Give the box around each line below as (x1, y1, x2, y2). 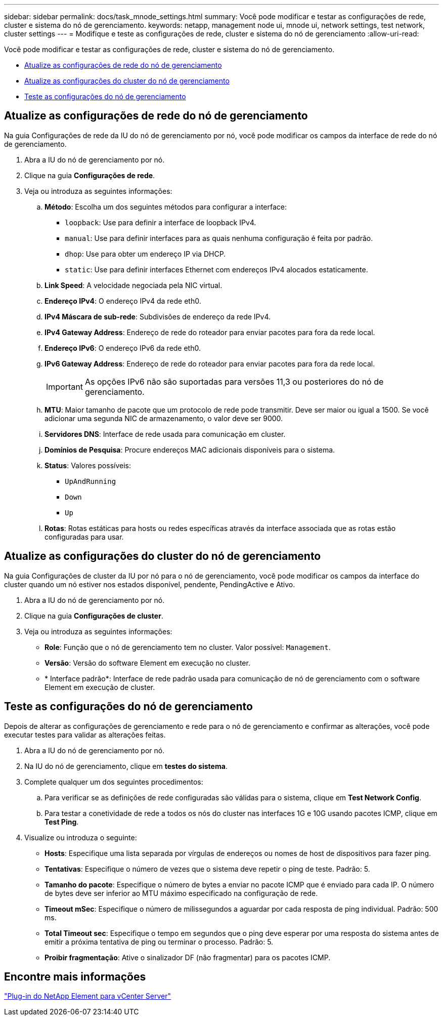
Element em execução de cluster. (45, 682, 155, 691)
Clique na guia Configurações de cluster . (24, 611, 163, 620)
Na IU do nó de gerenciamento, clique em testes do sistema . (24, 761, 228, 770)
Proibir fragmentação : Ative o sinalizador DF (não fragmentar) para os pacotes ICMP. (45, 953, 331, 962)
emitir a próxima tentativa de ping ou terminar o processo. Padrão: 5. (45, 937, 274, 946)
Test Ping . (45, 817, 79, 826)
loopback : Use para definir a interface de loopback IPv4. (65, 218, 256, 227)
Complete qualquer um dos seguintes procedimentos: (24, 777, 203, 786)
